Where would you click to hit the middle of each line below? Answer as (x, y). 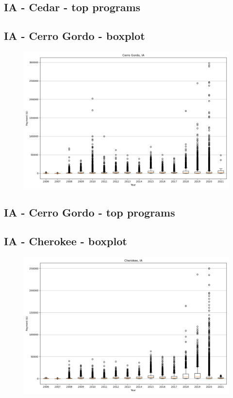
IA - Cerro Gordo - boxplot (75, 36)
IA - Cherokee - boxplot (66, 241)
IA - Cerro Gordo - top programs (90, 212)
